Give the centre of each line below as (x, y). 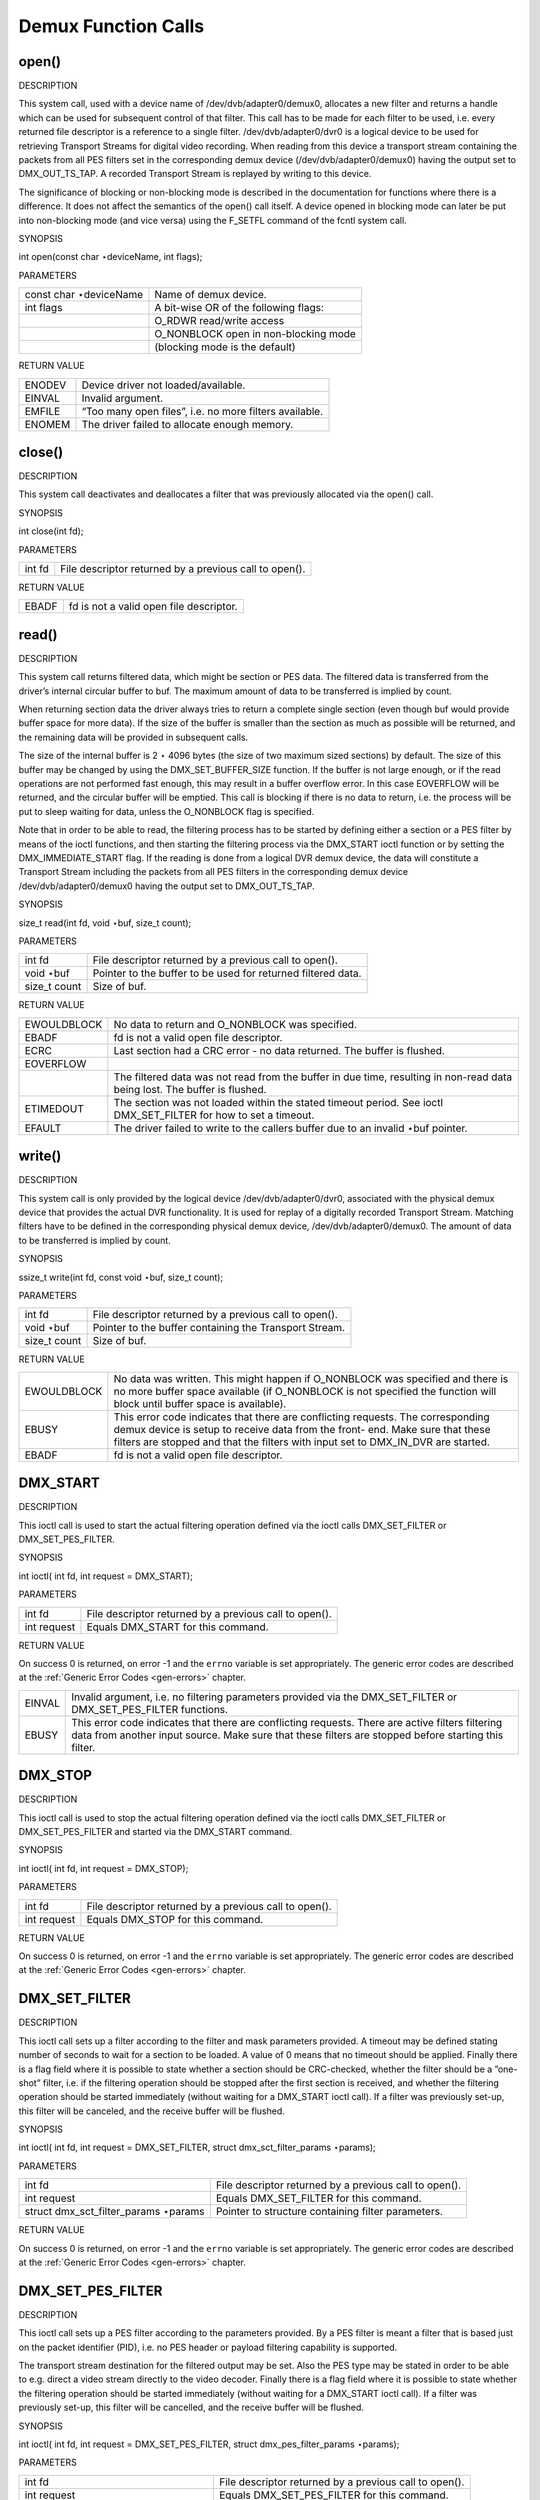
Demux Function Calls (111, 26)
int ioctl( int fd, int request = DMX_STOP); (103, 1868)
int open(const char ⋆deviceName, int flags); (110, 257)
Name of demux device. (210, 295)
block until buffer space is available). (200, 1403)
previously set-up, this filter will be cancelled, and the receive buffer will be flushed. (191, 2407)
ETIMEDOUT (54, 1108)
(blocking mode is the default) (225, 347)
